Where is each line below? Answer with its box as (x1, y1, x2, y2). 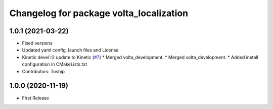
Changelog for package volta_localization (9, 8, 189, 19)
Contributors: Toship (22, 68, 65, 74)
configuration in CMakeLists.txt (22, 61, 87, 68)
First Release (22, 95, 49, 101)
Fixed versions (22, 40, 53, 46)
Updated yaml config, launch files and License (22, 47, 119, 53)
